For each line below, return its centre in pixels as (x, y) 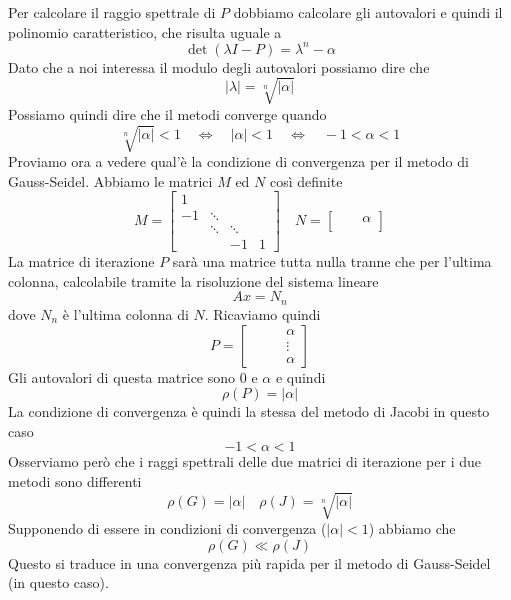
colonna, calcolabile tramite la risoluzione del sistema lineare (193, 280)
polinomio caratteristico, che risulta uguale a (145, 31)
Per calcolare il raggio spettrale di (112, 12)
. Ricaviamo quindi (262, 313)
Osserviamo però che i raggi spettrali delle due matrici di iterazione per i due (244, 461)
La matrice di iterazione (81, 261)
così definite (306, 180)
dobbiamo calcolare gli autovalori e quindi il (368, 12)
